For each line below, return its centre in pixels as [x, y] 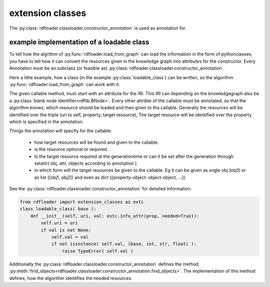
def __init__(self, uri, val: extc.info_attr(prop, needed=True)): [115, 216]
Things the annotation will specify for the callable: [60, 131]
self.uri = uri [59, 223]
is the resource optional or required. [71, 149]
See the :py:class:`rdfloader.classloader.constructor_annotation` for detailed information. [100, 189]
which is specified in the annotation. [46, 121]
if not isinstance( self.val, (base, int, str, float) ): [124, 244]
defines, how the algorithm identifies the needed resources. [71, 278]
